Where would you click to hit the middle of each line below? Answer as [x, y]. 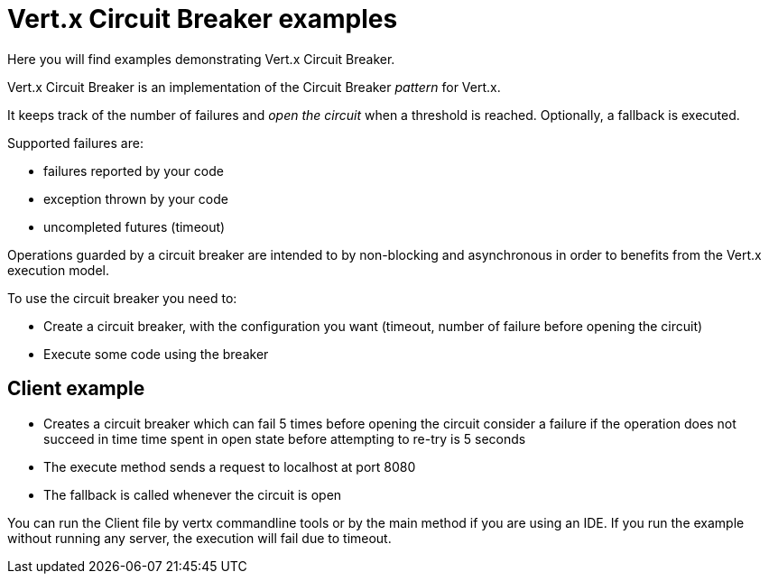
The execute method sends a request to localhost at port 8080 [230, 466]
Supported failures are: [75, 143]
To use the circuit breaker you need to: [122, 298]
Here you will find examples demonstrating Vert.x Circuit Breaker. [201, 59]
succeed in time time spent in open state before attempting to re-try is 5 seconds [285, 438]
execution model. [59, 270]
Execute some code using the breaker [156, 354]
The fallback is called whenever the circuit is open [193, 494]
